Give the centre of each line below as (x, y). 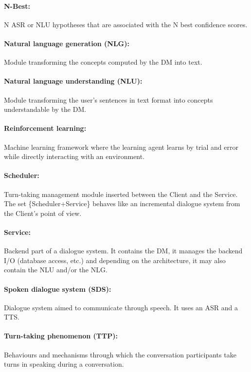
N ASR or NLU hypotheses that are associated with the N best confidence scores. (126, 24)
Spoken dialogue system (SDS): (58, 289)
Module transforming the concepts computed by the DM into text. (103, 62)
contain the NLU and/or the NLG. (56, 270)
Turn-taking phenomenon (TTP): (61, 336)
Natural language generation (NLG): (67, 43)
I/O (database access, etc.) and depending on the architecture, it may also (115, 260)
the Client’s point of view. (43, 213)
